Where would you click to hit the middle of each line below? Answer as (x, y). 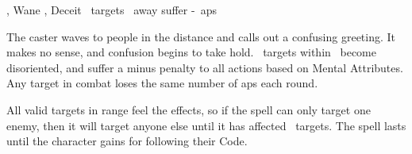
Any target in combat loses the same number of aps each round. (162, 83)
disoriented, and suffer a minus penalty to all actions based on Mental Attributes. (205, 67)
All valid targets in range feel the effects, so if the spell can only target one (189, 109)
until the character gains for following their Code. (127, 141)
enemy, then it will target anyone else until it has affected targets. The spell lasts (206, 125)
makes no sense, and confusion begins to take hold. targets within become (191, 52)
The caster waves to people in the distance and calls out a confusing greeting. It (201, 36)
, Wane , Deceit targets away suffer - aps (112, 10)
